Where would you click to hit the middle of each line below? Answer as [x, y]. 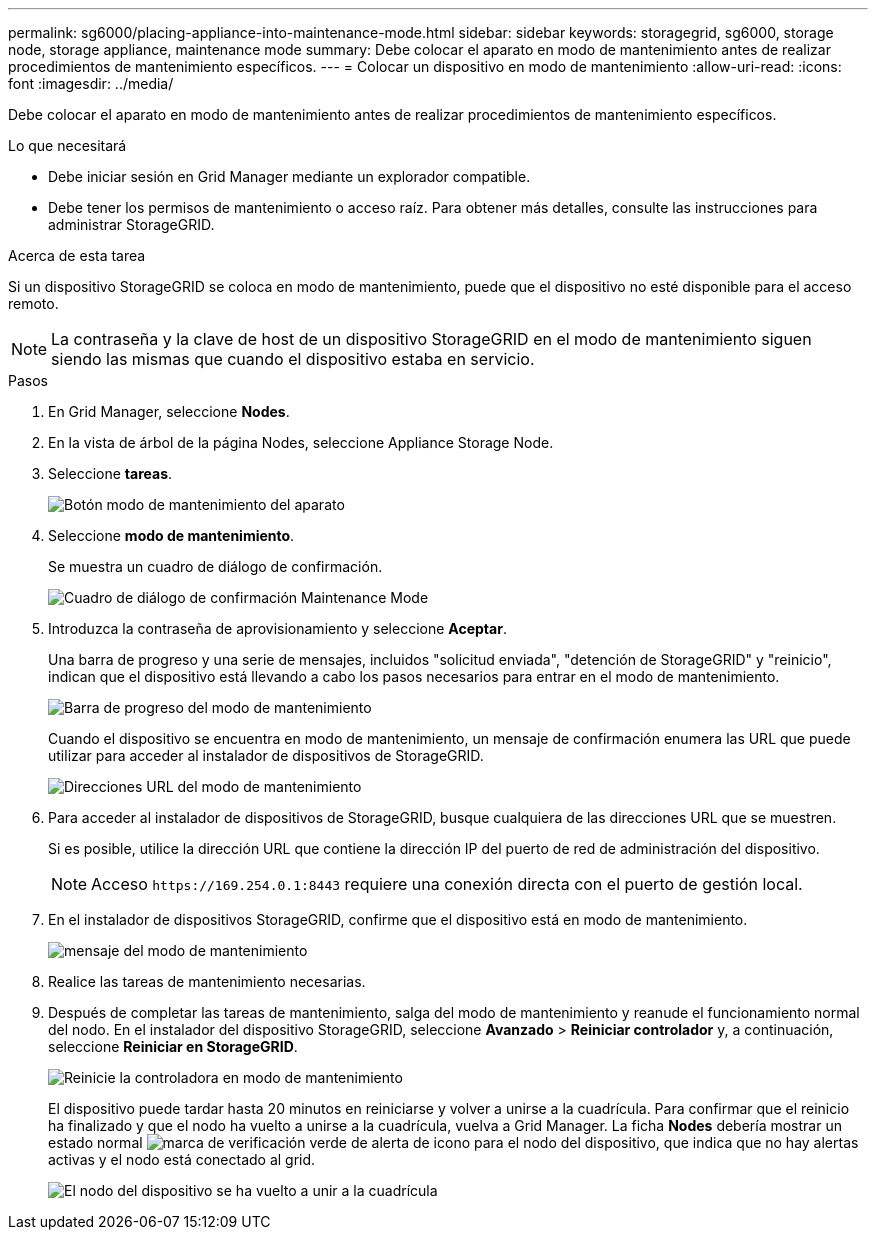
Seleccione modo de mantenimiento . [171, 535]
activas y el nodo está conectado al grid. [182, 1159]
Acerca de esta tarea [77, 255]
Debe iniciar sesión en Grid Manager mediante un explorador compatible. [289, 176]
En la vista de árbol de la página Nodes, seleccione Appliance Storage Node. [301, 442]
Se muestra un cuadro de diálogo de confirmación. [215, 566]
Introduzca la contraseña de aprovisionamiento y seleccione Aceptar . [277, 628]
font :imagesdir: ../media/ [91, 83]
